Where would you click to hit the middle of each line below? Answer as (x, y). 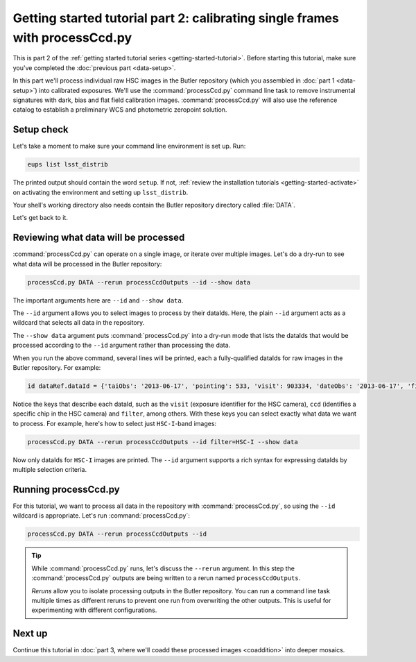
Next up (30, 634)
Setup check (41, 129)
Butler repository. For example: (57, 367)
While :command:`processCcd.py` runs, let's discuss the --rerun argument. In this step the (163, 568)
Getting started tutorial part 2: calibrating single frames (176, 18)
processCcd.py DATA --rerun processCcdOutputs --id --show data (139, 282)
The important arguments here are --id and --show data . (98, 300)
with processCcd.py (72, 37)
